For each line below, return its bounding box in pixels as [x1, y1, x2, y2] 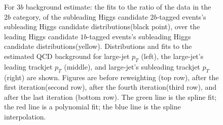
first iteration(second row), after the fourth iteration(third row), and [4, 82, 216, 92]
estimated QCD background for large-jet [4, 50, 130, 61]
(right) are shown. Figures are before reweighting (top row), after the [4, 72, 219, 82]
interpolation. [4, 111, 46, 121]
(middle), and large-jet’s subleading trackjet [64, 61, 200, 72]
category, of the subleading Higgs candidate [13, 11, 148, 22]
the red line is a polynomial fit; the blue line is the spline [4, 101, 181, 112]
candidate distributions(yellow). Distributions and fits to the [4, 41, 192, 51]
